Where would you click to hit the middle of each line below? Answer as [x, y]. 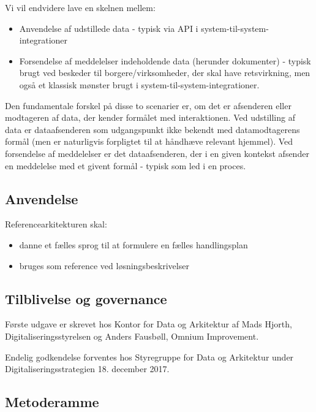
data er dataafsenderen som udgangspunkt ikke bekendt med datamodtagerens [152, 129]
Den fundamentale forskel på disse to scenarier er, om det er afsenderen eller [148, 105]
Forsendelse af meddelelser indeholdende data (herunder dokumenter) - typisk [165, 60]
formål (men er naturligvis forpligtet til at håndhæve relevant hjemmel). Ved [149, 141]
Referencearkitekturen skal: [56, 224]
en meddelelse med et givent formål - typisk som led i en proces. [126, 165]
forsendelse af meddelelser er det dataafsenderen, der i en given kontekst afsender [157, 153]
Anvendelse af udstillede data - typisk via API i [109, 28]
